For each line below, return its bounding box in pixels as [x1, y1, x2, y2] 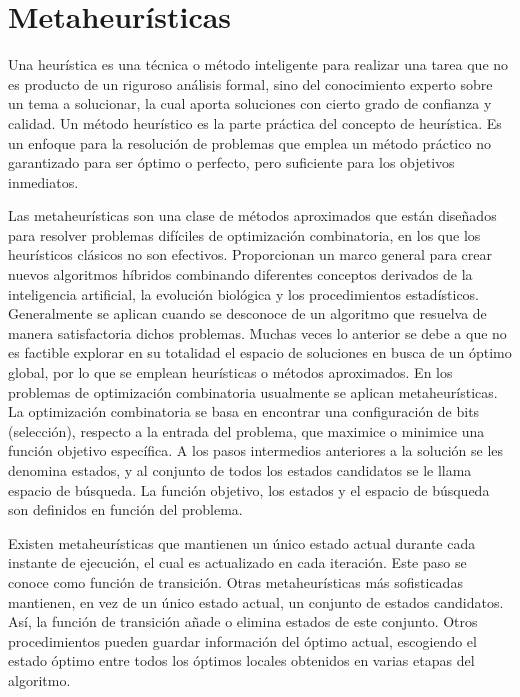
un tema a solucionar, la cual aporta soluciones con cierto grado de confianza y [8, 93, 492, 114]
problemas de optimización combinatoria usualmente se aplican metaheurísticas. [8, 381, 498, 402]
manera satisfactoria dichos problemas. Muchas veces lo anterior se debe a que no [8, 322, 507, 343]
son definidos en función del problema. [8, 499, 243, 520]
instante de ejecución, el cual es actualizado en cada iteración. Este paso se [8, 552, 467, 573]
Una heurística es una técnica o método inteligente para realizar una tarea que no [8, 54, 509, 75]
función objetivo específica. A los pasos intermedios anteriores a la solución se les [8, 440, 504, 461]
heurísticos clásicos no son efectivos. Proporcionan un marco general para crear [8, 244, 492, 265]
